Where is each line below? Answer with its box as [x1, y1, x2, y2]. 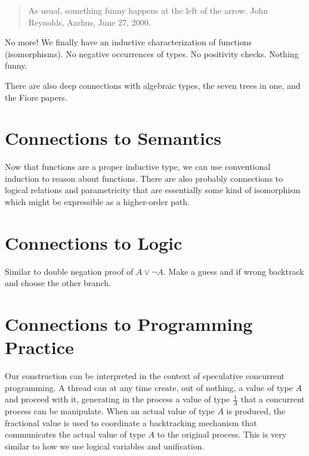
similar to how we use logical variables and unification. [5, 440, 205, 452]
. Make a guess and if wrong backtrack [163, 265, 304, 277]
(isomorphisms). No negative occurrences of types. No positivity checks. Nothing [5, 47, 299, 60]
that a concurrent [240, 393, 305, 405]
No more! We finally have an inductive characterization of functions [5, 36, 252, 48]
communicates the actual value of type [5, 428, 146, 441]
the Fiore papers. [5, 91, 67, 103]
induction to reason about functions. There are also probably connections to [5, 172, 283, 184]
